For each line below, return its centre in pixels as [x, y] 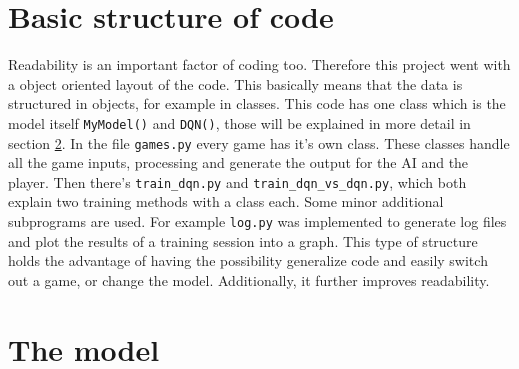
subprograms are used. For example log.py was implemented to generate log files [257, 221]
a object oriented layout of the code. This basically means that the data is [235, 83]
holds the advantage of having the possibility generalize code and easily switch [248, 260]
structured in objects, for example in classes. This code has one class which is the [257, 103]
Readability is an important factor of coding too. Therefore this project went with [259, 64]
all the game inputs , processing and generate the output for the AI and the [238, 162]
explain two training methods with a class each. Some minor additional [226, 201]
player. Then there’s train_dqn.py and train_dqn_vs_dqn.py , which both [237, 181]
